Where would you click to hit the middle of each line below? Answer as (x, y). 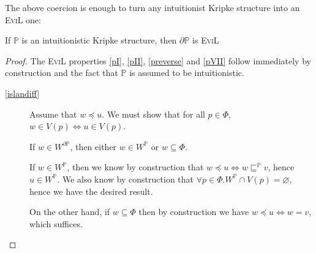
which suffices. (56, 223)
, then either (93, 146)
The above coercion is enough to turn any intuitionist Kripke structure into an (152, 7)
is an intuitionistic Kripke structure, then (99, 40)
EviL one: (23, 19)
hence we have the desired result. (91, 191)
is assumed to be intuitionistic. (187, 73)
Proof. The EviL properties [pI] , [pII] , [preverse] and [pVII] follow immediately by (158, 60)
